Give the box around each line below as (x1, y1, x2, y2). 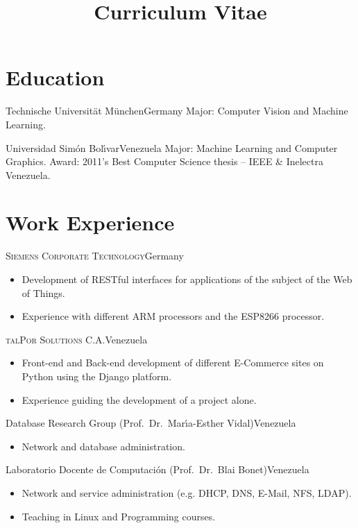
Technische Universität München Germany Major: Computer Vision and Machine (6, 103, 348, 118)
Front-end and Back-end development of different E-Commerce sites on (22, 355, 324, 370)
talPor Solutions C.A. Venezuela (6, 332, 148, 346)
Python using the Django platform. (22, 368, 172, 383)
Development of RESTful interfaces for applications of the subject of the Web (22, 272, 352, 286)
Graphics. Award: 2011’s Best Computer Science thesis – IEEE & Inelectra (6, 154, 323, 169)
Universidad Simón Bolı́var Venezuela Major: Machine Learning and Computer (6, 140, 338, 155)
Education (6, 63, 105, 92)
